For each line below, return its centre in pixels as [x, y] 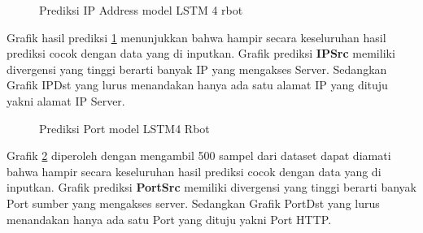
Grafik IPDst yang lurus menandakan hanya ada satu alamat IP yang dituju [197, 85]
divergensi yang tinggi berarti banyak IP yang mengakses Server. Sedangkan [197, 69]
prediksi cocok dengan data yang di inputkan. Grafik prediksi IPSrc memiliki [201, 53]
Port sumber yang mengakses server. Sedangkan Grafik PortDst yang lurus [193, 203]
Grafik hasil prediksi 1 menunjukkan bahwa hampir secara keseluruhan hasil [196, 37]
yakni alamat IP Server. [66, 100]
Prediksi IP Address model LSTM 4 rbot [141, 10]
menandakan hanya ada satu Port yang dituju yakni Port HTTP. [169, 219]
